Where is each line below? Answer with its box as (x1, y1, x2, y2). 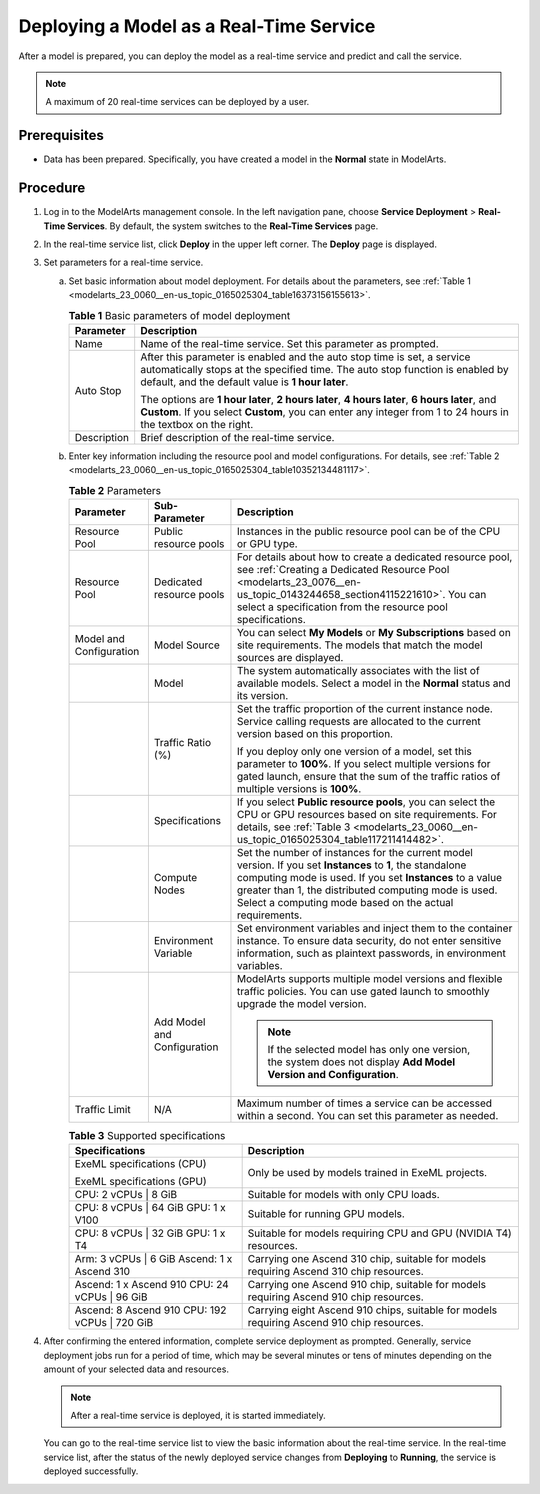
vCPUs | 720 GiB (74, 1316, 154, 1330)
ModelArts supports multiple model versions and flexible (236, 972, 503, 986)
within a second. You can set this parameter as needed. (236, 1109, 499, 1123)
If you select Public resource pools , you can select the (236, 795, 495, 809)
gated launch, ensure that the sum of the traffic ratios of (236, 770, 501, 784)
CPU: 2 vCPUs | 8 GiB (74, 1188, 178, 1202)
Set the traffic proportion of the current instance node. (236, 702, 494, 716)
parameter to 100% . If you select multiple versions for (236, 757, 491, 771)
